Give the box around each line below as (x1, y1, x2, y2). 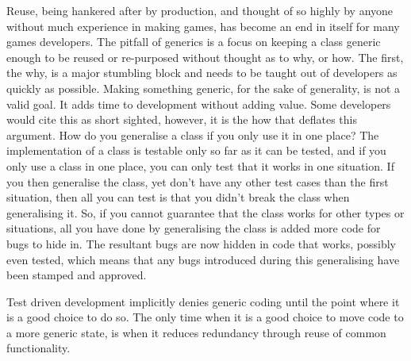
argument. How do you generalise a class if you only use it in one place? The (6, 126, 379, 143)
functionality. (6, 340, 71, 356)
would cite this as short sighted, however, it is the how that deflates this (6, 111, 357, 128)
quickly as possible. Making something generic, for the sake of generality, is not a (6, 79, 401, 96)
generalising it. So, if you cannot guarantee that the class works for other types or (6, 204, 405, 221)
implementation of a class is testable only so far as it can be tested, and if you (6, 142, 386, 159)
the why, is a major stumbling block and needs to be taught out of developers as (6, 64, 398, 81)
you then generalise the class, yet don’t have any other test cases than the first (6, 173, 389, 190)
